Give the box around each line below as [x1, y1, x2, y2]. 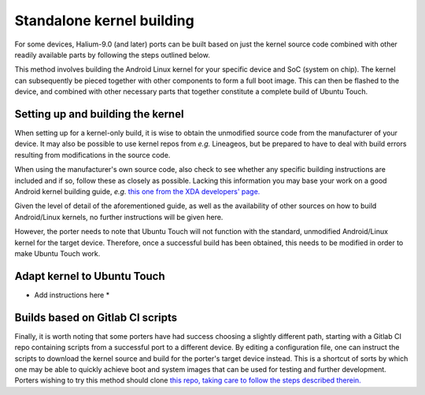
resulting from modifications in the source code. [14, 150, 171, 159]
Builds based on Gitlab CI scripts [14, 311, 178, 324]
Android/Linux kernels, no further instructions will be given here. [14, 212, 224, 222]
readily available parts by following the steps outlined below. [14, 50, 210, 59]
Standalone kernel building [14, 12, 194, 29]
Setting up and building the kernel [14, 107, 184, 121]
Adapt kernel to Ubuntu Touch [14, 269, 165, 283]
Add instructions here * [34, 290, 110, 300]
